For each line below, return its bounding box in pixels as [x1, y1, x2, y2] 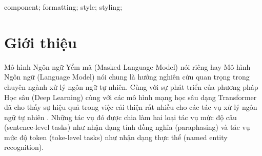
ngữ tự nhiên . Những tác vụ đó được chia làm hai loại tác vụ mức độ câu [4, 111, 237, 122]
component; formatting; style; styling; [4, 2, 123, 12]
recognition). [4, 142, 44, 152]
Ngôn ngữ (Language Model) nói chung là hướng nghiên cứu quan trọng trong [4, 71, 250, 82]
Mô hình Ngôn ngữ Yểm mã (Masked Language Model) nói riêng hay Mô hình [4, 61, 251, 72]
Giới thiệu [4, 31, 77, 52]
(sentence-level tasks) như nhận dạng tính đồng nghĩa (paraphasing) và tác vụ [4, 122, 250, 132]
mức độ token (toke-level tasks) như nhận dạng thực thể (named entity [4, 131, 228, 142]
